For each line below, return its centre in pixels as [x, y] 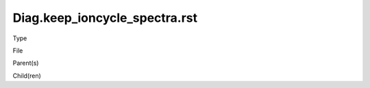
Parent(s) [26, 63]
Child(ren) [27, 76]
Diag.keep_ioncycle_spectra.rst [105, 18]
